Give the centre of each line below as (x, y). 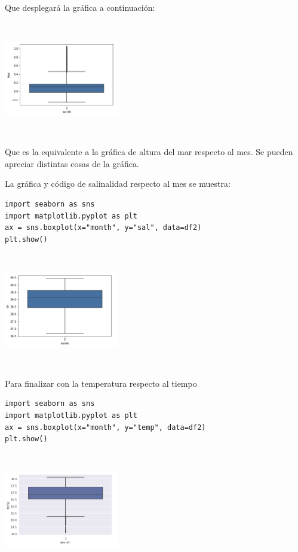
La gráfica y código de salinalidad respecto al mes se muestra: (118, 184)
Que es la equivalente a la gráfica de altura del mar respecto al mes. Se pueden (149, 152)
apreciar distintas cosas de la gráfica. (72, 163)
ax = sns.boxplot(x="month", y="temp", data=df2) (105, 427)
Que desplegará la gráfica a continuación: (80, 7)
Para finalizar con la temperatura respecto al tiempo (101, 383)
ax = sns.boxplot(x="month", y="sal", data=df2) (103, 228)
